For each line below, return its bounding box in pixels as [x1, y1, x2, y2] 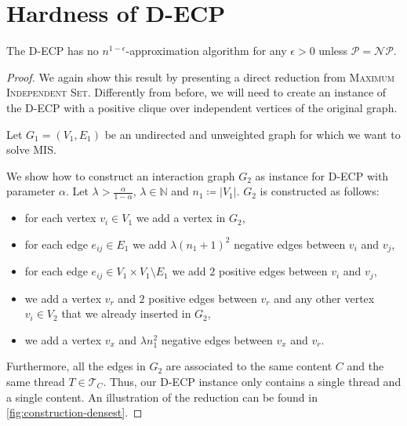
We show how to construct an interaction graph [6, 167, 235, 184]
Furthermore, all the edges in [6, 358, 146, 374]
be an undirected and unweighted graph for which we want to [104, 126, 401, 142]
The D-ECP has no [6, 42, 99, 59]
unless [318, 42, 348, 59]
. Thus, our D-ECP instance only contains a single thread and [103, 373, 402, 389]
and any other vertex [274, 289, 375, 306]
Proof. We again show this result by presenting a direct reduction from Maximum [6, 68, 394, 85]
